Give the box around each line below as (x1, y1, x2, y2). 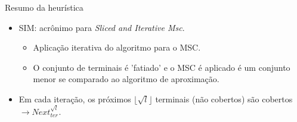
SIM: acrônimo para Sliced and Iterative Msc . (18, 21, 185, 33)
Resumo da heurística (5, 1, 83, 13)
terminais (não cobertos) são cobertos (155, 92, 293, 105)
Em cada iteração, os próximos (18, 92, 131, 105)
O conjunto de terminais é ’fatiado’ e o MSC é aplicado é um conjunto (33, 61, 290, 73)
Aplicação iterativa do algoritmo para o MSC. (33, 41, 201, 54)
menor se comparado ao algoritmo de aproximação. (33, 73, 219, 85)
